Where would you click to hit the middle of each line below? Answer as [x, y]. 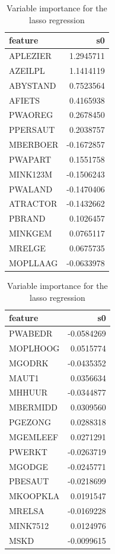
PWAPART [30, 159]
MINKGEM [31, 233]
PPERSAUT [32, 130]
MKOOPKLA [34, 496]
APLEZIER [30, 56]
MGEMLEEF [34, 436]
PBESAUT [29, 481]
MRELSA [27, 511]
